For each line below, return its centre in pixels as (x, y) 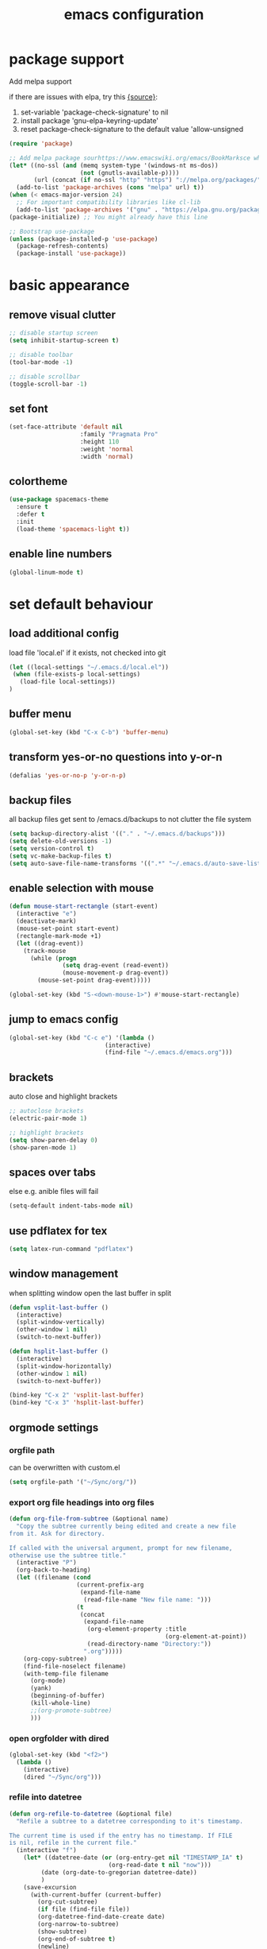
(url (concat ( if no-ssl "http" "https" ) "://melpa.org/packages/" (147, 180)
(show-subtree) (63, 1932)
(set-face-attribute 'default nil (66, 427)
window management (64, 1274)
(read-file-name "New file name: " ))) (148, 1599)
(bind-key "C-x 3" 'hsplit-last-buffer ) (77, 1403)
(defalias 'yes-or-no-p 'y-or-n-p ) (68, 775)
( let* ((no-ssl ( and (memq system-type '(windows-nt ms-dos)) (114, 165)
